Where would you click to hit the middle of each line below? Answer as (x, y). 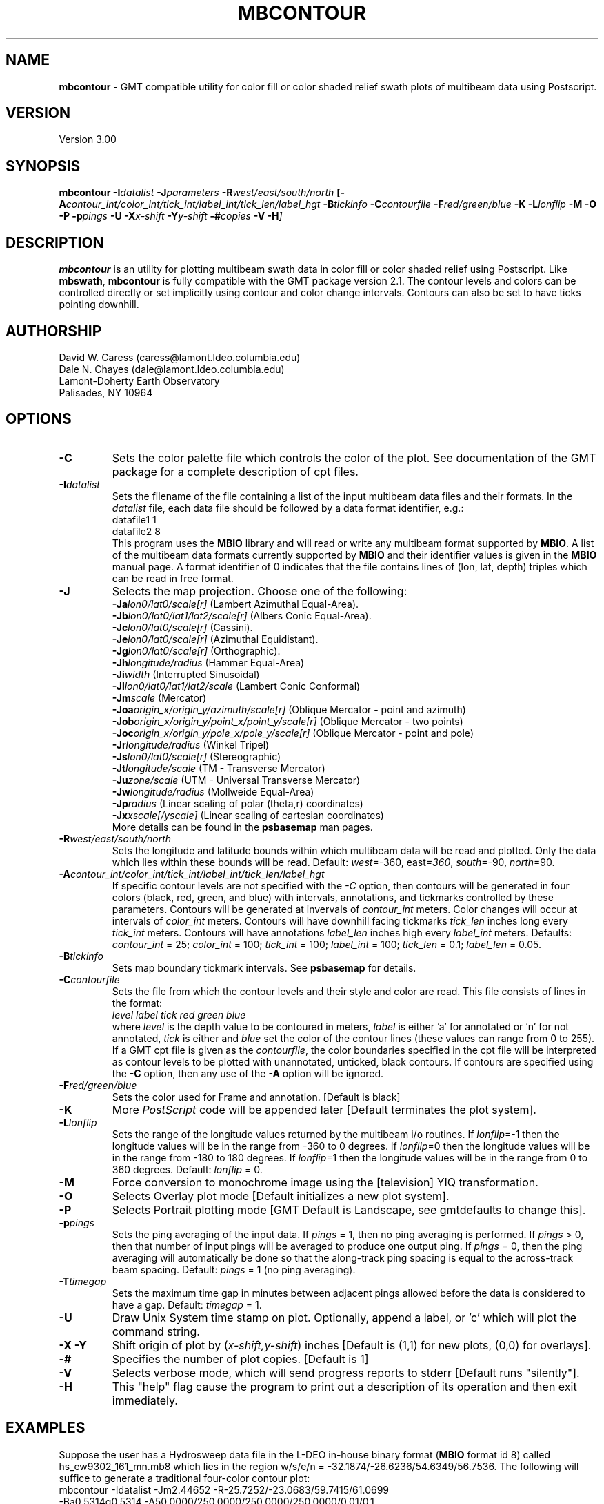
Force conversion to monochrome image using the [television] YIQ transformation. (325, 1182)
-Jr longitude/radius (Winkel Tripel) (191, 744)
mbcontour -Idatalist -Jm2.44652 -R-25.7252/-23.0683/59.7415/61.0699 (224, 1489)
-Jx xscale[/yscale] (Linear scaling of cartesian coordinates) (248, 815)
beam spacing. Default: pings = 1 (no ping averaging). (234, 1269)
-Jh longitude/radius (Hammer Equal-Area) (208, 662)
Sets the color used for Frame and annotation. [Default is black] (256, 1097)
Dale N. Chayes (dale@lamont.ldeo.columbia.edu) (172, 369)
